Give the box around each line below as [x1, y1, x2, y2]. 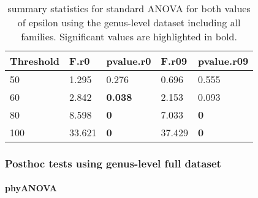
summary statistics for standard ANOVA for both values [7, 1, 251, 15]
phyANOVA [5, 182, 57, 194]
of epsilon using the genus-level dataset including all [17, 15, 241, 29]
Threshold [10, 54, 60, 68]
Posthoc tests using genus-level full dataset [5, 155, 221, 170]
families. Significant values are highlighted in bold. [21, 29, 237, 43]
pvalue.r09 [197, 54, 249, 68]
